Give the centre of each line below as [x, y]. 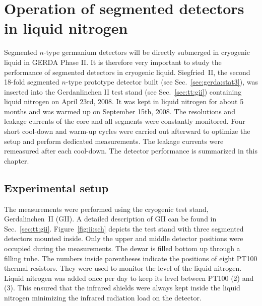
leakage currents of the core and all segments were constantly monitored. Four [125, 121]
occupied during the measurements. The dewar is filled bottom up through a [122, 248]
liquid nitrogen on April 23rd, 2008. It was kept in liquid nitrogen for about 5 [124, 101]
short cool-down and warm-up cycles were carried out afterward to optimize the [127, 131]
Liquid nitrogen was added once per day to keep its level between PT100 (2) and [129, 278]
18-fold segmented [32, 82]
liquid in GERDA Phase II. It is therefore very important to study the [113, 62]
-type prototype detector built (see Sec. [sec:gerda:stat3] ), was [162, 82]
